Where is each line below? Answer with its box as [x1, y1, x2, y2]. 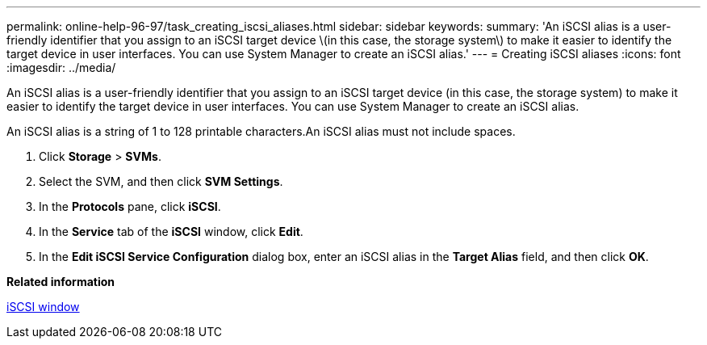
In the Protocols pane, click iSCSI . [39, 200, 221, 213]
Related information [6, 275, 115, 288]
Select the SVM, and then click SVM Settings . [39, 175, 283, 188]
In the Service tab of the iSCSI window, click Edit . [39, 225, 303, 238]
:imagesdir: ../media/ [6, 61, 116, 74]
